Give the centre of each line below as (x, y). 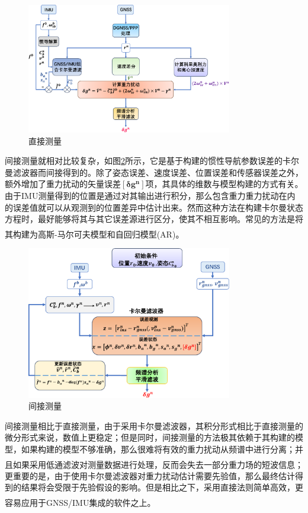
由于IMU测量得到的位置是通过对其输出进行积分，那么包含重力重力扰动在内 (150, 195)
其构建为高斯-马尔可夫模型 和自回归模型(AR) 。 (94, 234)
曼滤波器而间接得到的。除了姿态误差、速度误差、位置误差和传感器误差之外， (154, 172)
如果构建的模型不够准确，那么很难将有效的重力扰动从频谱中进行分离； (158, 449)
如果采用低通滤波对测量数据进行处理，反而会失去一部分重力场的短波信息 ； (158, 464)
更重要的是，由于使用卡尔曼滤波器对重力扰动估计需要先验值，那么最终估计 (150, 475)
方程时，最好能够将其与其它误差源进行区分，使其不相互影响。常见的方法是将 (154, 219)
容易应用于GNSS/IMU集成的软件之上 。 (80, 502)
